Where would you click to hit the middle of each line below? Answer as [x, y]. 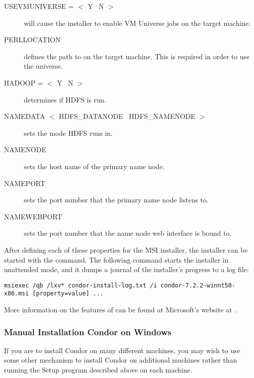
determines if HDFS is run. [65, 99]
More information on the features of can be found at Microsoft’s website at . [120, 309]
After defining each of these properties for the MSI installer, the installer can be [126, 249]
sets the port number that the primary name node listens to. [116, 200]
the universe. [43, 66]
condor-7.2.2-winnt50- [198, 285]
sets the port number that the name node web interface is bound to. [128, 233]
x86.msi [17, 294]
